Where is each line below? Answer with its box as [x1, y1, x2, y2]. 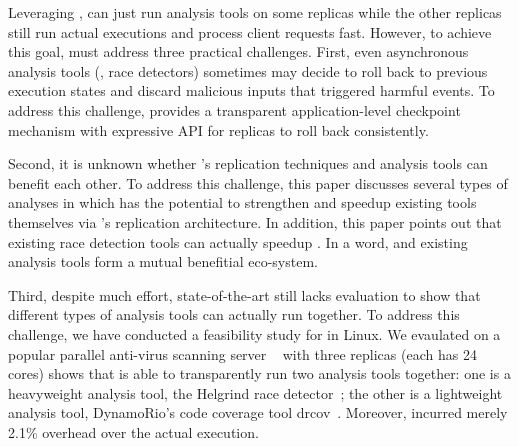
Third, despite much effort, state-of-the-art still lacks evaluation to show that [8, 284, 481, 305]
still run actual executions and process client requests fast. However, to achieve [8, 21, 492, 42]
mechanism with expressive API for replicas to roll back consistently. [8, 119, 429, 140]
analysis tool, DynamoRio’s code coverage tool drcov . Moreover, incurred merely [8, 402, 508, 423]
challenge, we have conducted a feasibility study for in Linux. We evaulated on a [8, 323, 501, 344]
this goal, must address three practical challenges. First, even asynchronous [8, 41, 469, 62]
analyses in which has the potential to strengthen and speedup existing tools [8, 192, 477, 213]
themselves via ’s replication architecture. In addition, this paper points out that [8, 211, 502, 232]
